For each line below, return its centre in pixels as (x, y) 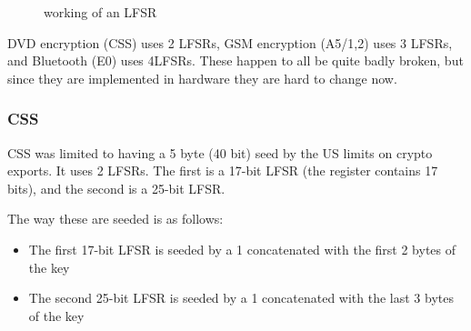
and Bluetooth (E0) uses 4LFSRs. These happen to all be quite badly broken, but (235, 60)
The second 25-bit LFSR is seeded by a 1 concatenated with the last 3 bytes (241, 298)
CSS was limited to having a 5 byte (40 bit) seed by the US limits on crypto (220, 152)
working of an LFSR (100, 12)
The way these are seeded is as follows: (115, 219)
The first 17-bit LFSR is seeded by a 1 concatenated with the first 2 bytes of (242, 249)
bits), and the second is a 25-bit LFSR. (116, 188)
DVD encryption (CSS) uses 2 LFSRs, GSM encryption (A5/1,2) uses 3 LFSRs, (230, 42)
